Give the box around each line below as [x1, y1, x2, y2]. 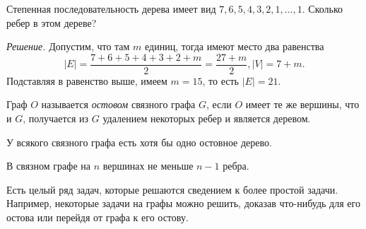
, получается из [23, 111, 89, 126]
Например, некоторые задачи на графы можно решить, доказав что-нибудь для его [6, 196, 360, 211]
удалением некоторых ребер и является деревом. [102, 111, 311, 126]
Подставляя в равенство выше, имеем [6, 73, 167, 88]
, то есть [202, 73, 239, 88]
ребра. [223, 158, 249, 173]
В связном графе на [6, 158, 90, 173]
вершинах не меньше [102, 158, 194, 173]
